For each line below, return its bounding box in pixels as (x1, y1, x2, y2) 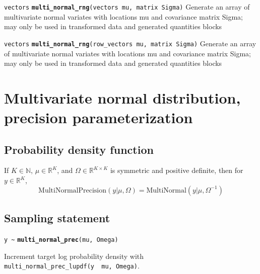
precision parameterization (4, 107, 193, 128)
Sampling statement (4, 210, 110, 226)
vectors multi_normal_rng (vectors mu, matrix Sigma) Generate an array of (4, 2, 250, 12)
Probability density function (4, 141, 154, 157)
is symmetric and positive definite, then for (110, 165, 243, 175)
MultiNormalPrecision (38, 187, 107, 194)
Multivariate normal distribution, (4, 87, 241, 108)
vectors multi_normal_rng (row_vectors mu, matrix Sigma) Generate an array (4, 38, 256, 48)
